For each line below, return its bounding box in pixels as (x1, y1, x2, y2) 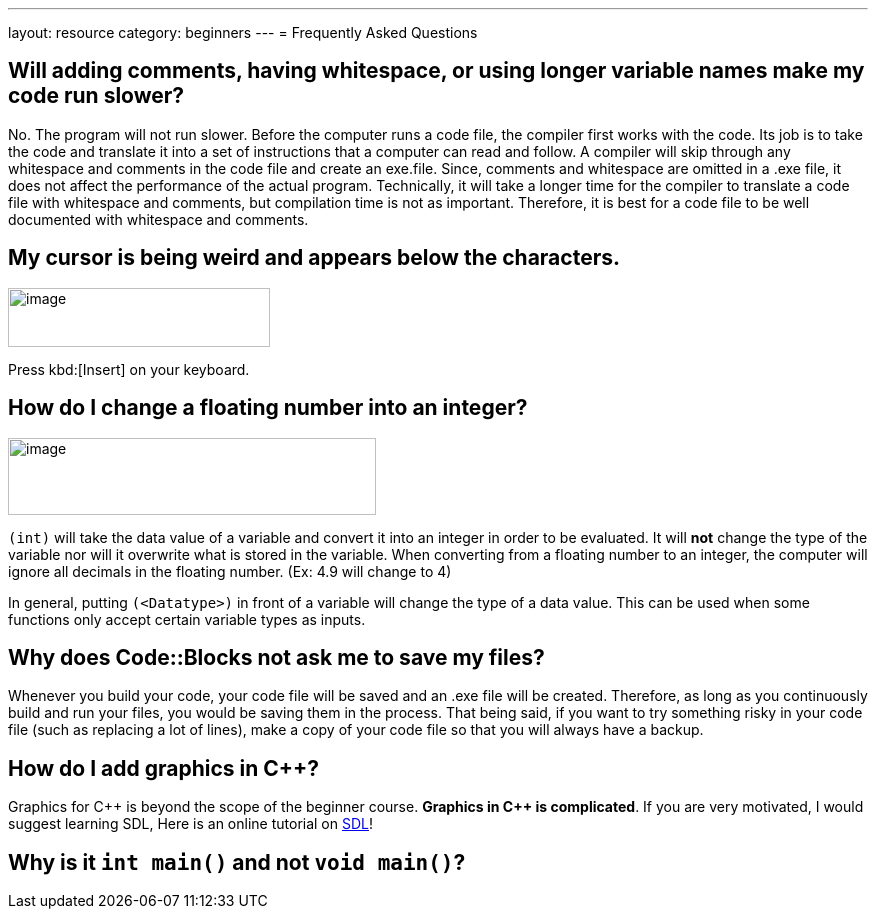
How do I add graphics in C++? (8, 755, 320, 781)
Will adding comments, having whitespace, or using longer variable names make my (8, 58, 865, 84)
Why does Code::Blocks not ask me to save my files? (8, 644, 545, 670)
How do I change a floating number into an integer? (8, 395, 528, 421)
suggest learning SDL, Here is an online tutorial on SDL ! (8, 815, 374, 833)
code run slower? (8, 83, 185, 109)
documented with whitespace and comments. (8, 210, 309, 228)
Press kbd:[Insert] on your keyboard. (8, 360, 250, 378)
